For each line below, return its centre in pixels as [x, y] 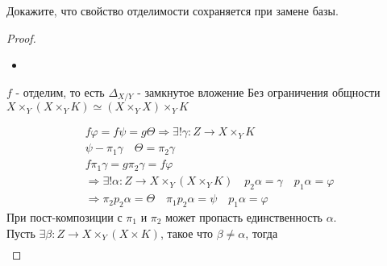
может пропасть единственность [244, 216]
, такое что [187, 233]
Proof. [21, 37]
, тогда [262, 233]
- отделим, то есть [60, 91]
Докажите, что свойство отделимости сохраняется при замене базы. [173, 10]
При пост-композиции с [64, 216]
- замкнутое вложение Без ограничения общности [259, 91]
